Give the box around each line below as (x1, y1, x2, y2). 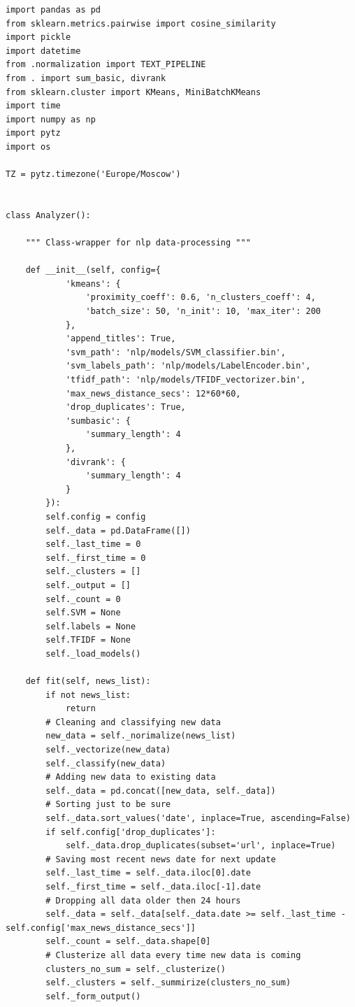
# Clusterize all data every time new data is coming (45, 950, 301, 960)
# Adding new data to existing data (45, 772, 216, 783)
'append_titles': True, (65, 334, 176, 344)
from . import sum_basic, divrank (6, 73, 166, 83)
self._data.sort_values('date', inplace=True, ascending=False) (45, 813, 351, 824)
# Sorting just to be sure (45, 799, 171, 810)
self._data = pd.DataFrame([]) (45, 525, 191, 536)
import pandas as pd (6, 5, 101, 15)
